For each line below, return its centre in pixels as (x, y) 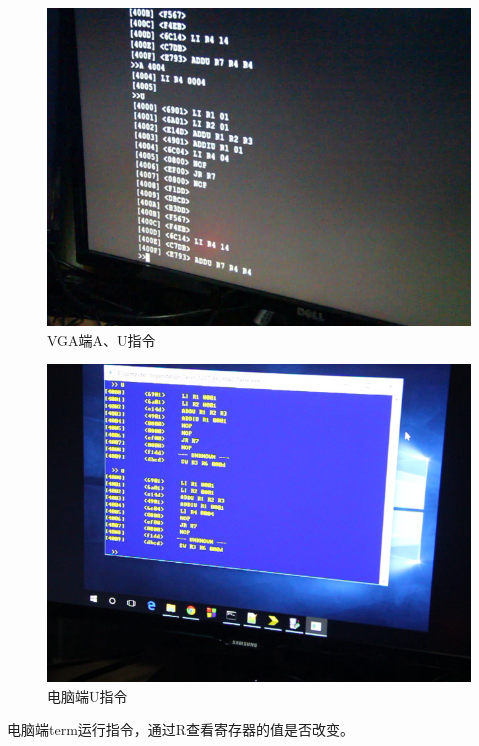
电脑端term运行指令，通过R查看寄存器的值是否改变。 (181, 729)
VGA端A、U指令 (101, 339)
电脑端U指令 (87, 695)
